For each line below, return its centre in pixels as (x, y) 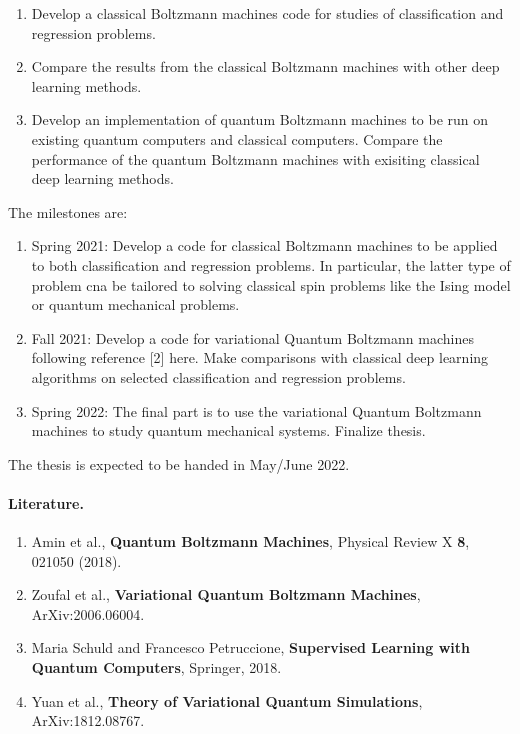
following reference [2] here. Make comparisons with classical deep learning (260, 357)
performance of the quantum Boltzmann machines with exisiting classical (255, 158)
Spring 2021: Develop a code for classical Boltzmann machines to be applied (264, 245)
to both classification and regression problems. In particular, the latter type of (271, 264)
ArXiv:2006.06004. (88, 613)
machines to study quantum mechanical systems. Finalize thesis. (228, 430)
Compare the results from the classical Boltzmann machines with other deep (265, 66)
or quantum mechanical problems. (135, 304)
